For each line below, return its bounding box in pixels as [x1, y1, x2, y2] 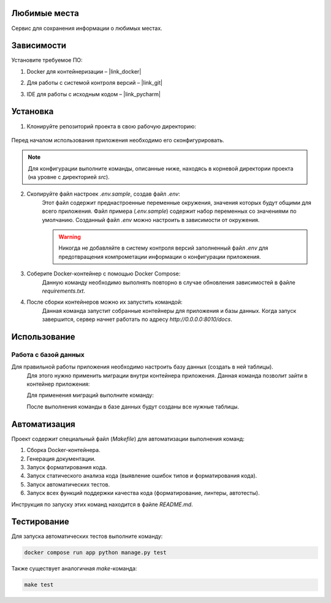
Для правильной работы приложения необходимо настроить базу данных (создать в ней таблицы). [11, 363, 274, 371]
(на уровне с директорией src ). [28, 174, 110, 181]
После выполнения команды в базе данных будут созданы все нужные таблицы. [26, 402, 239, 410]
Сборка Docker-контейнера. [26, 447, 101, 454]
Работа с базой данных [11, 350, 85, 359]
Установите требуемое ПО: [11, 56, 83, 64]
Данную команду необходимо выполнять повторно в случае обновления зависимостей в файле [42, 278, 295, 286]
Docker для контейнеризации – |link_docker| [26, 67, 142, 75]
